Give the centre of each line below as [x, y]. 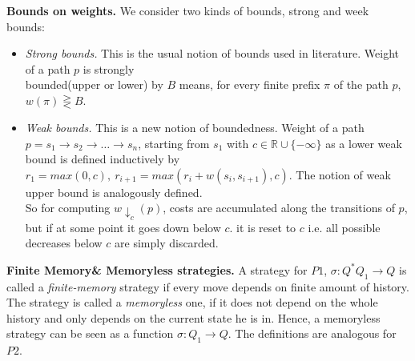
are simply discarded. [167, 243]
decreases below [64, 243]
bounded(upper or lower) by [94, 84]
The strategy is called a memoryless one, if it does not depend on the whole [192, 302]
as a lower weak [364, 143]
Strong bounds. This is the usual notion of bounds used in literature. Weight [212, 53]
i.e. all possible [344, 227]
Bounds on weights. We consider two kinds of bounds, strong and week [188, 10]
